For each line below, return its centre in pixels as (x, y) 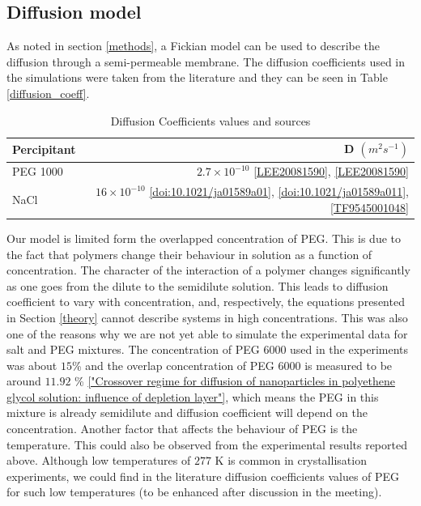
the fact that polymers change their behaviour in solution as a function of (189, 254)
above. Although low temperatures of (99, 460)
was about (32, 365)
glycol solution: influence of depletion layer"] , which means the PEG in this (193, 396)
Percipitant (44, 149)
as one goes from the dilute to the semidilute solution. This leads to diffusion (198, 285)
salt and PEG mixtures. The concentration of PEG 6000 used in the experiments (208, 349)
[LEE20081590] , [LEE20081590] (331, 171)
